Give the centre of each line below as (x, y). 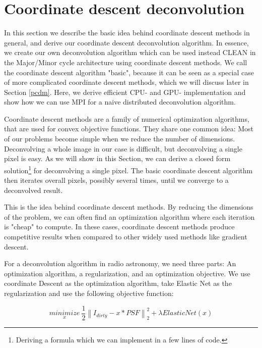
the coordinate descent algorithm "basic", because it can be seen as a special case (129, 72)
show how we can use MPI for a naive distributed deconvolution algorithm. (120, 102)
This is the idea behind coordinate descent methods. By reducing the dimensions (129, 207)
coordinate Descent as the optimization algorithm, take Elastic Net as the (118, 283)
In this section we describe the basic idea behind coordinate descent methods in (127, 33)
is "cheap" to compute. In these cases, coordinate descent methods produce (119, 227)
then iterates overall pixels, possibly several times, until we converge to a (116, 180)
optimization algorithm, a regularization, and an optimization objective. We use (127, 273)
